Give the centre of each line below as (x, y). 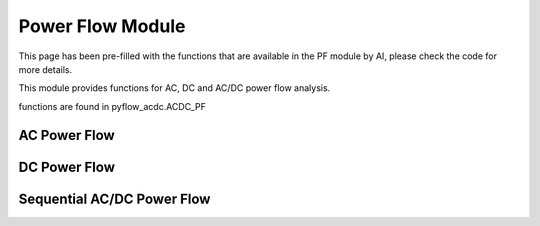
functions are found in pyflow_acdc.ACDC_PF (112, 106)
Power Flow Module (102, 26)
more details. (45, 69)
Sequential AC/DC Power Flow (114, 198)
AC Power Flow (66, 135)
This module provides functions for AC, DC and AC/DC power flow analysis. (174, 88)
